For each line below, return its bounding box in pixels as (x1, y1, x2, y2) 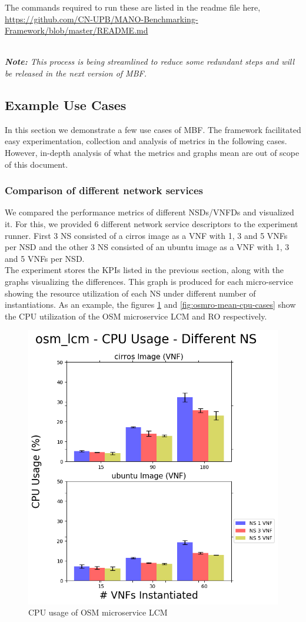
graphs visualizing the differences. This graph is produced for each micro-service (5, 275, 293, 287)
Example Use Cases (5, 95, 127, 114)
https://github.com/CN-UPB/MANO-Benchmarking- (5, 12, 198, 25)
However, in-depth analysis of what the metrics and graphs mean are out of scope (5, 146, 300, 158)
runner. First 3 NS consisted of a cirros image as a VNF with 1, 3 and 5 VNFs (5, 229, 288, 241)
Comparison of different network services (5, 183, 204, 198)
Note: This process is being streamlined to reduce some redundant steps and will (5, 55, 295, 68)
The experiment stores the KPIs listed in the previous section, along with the (5, 264, 284, 276)
